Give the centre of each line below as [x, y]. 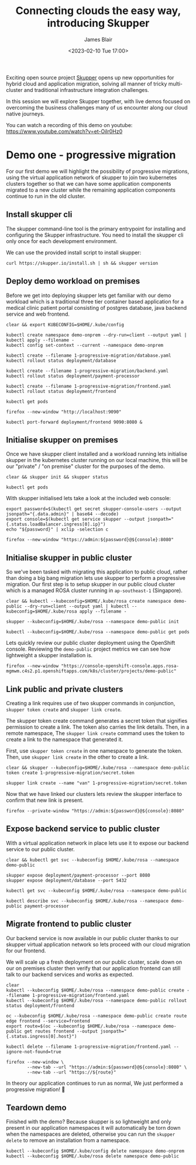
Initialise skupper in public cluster [69, 558]
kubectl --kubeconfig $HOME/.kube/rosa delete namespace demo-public [93, 1156]
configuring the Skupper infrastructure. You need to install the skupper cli [95, 235]
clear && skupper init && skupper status [57, 477]
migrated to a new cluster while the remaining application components [91, 190]
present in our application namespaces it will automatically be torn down [93, 1128]
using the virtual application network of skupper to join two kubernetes [92, 177]
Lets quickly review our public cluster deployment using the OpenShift [91, 643]
